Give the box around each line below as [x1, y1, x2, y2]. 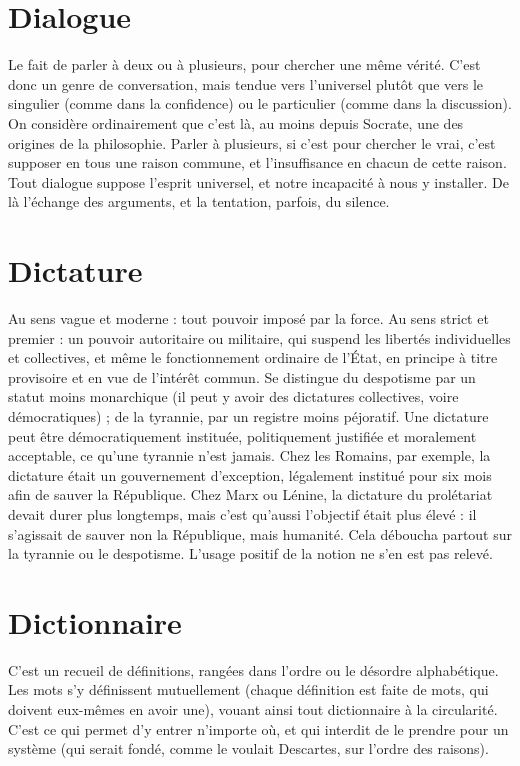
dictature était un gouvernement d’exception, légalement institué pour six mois [8, 464, 492, 485]
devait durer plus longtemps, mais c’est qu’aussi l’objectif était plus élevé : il [8, 503, 477, 524]
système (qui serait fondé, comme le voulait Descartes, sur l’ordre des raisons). [8, 738, 489, 759]
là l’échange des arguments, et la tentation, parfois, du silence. [8, 191, 390, 212]
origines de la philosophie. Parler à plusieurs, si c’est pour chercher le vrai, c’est [8, 132, 496, 153]
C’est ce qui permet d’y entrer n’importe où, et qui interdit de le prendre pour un [8, 718, 509, 739]
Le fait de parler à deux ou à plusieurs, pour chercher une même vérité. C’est [8, 54, 481, 75]
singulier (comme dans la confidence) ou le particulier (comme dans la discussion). [8, 93, 512, 114]
